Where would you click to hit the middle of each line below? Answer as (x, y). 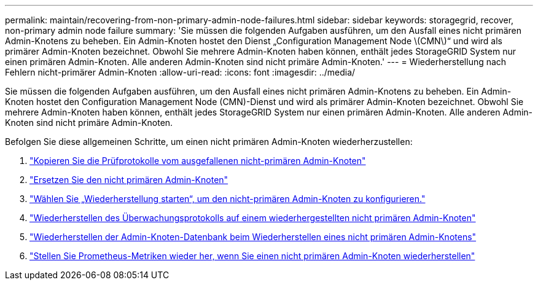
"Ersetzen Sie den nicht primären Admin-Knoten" (129, 180)
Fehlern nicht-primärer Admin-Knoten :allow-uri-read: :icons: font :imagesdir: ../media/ (180, 72)
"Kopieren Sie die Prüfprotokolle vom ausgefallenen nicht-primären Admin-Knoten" (198, 161)
